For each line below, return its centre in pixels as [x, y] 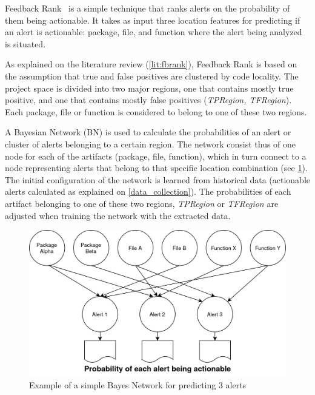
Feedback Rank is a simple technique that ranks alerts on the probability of [148, 8]
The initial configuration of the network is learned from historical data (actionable [157, 179]
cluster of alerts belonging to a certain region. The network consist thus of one [151, 143]
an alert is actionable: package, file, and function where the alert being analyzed [154, 32]
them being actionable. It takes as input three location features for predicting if [153, 20]
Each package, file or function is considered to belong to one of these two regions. [156, 111]
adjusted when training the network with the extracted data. [118, 215]
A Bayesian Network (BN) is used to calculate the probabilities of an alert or [148, 132]
